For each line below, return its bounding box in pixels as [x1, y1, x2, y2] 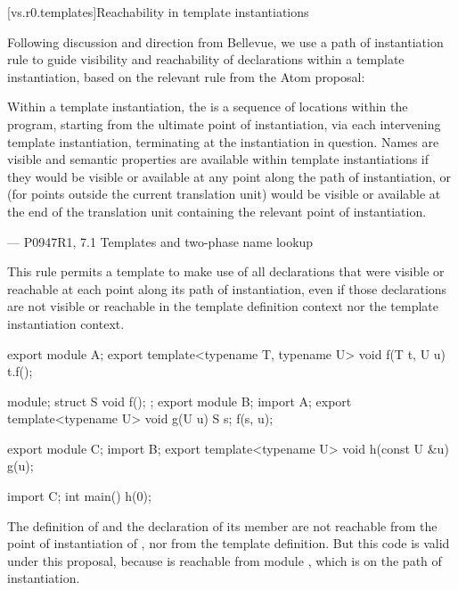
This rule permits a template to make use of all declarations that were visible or [7, 262, 445, 281]
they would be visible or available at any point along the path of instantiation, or [7, 167, 452, 185]
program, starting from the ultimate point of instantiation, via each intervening [7, 114, 441, 133]
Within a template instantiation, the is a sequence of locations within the [7, 97, 408, 116]
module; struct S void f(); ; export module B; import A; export [7, 391, 352, 410]
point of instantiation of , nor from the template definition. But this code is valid [7, 534, 450, 553]
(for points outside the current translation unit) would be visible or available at [7, 184, 441, 203]
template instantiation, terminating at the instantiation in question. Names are [7, 132, 439, 151]
